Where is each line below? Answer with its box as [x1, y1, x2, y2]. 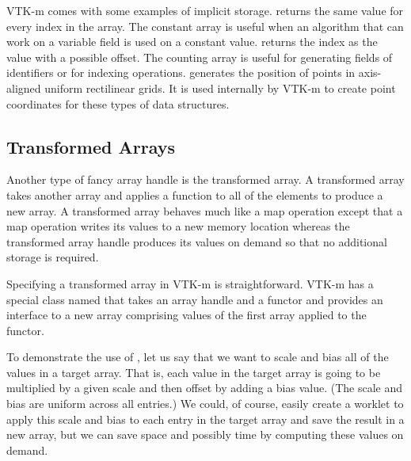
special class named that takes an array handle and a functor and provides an [6, 291, 383, 307]
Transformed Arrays [6, 134, 175, 158]
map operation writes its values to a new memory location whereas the [6, 218, 350, 234]
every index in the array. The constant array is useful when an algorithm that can [6, 17, 404, 34]
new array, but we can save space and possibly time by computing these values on [6, 426, 404, 443]
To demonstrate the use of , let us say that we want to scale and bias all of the [6, 349, 389, 365]
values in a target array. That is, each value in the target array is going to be [6, 364, 381, 380]
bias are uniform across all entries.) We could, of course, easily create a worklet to [6, 395, 404, 412]
